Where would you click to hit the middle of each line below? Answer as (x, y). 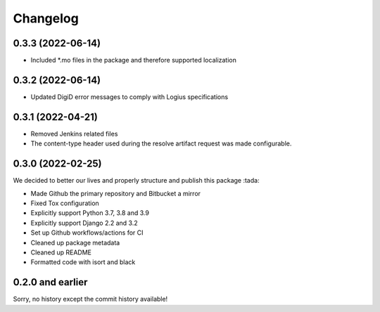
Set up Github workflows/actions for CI (87, 233)
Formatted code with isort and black (83, 262)
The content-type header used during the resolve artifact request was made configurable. (161, 143)
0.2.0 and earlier (50, 282)
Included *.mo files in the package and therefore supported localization (134, 60)
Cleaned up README (61, 252)
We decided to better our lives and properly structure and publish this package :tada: (136, 181)
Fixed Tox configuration (65, 203)
